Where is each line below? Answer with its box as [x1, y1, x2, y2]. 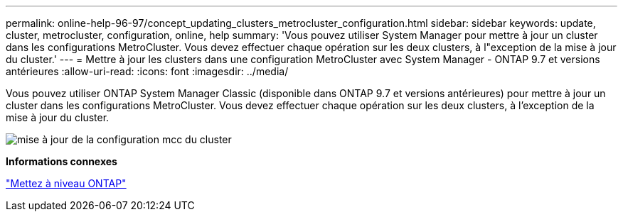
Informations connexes [6, 155, 117, 167]
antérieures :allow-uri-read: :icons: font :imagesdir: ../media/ [6, 65, 289, 77]
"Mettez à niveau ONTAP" [6, 177, 127, 189]
